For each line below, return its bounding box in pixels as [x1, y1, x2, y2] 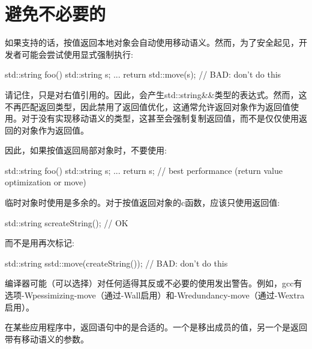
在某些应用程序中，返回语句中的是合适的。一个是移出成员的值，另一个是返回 [5, 321, 307, 333]
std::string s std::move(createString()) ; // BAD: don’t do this [5, 256, 228, 269]
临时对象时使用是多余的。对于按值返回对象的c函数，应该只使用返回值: [5, 196, 280, 209]
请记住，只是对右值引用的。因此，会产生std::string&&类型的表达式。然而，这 [5, 88, 307, 100]
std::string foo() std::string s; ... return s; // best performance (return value [5, 164, 283, 176]
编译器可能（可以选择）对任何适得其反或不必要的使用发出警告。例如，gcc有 [5, 277, 302, 289]
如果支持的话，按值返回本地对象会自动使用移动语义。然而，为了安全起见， [5, 36, 299, 49]
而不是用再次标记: [5, 236, 74, 249]
